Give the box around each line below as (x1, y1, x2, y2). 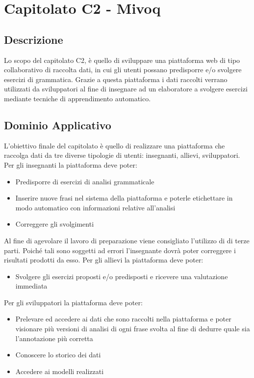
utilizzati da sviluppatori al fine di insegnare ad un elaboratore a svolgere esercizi (4, 84, 248, 94)
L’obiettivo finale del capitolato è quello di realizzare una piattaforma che (4, 140, 225, 150)
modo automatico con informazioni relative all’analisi (15, 202, 176, 212)
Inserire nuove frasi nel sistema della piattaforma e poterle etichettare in (15, 193, 233, 203)
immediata (15, 281, 48, 291)
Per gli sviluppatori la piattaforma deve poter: (4, 297, 143, 307)
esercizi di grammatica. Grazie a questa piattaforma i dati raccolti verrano (4, 74, 228, 84)
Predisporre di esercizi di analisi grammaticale (15, 176, 154, 186)
